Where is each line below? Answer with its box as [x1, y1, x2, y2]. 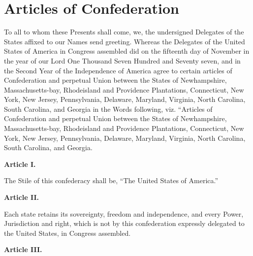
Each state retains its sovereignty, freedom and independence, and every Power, [4, 208, 244, 219]
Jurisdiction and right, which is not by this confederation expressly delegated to [4, 218, 245, 228]
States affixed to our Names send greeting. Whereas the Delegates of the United [4, 36, 245, 46]
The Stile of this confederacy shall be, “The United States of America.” [4, 175, 219, 186]
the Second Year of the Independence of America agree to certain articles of [4, 65, 232, 75]
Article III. [4, 244, 42, 255]
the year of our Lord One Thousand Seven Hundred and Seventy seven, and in [4, 55, 241, 65]
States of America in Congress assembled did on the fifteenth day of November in [4, 46, 250, 56]
